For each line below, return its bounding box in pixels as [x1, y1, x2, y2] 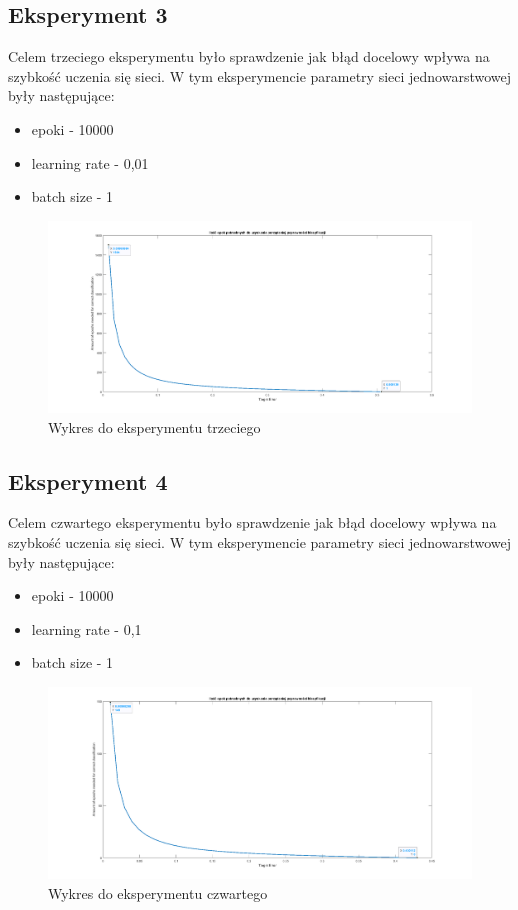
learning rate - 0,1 [31, 618, 142, 639]
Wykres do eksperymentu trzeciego [48, 416, 261, 437]
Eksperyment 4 [8, 465, 168, 496]
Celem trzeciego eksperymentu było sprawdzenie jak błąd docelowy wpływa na [8, 46, 490, 67]
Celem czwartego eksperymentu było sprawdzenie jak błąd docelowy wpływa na [8, 512, 497, 533]
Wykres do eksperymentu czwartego [48, 882, 268, 903]
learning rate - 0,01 [31, 152, 149, 173]
